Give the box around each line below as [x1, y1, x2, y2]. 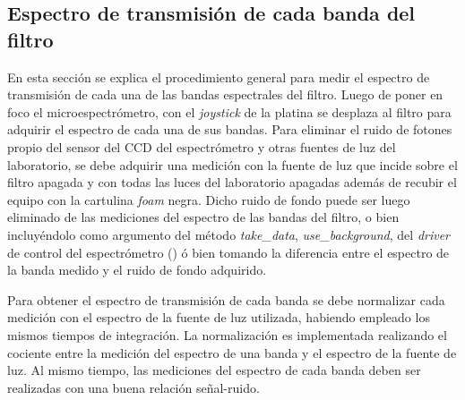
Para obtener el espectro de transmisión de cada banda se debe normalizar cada [7, 290, 445, 309]
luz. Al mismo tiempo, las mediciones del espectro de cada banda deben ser [7, 361, 421, 379]
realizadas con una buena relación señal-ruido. [7, 378, 260, 396]
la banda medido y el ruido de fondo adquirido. [7, 260, 267, 279]
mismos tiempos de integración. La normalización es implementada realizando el [7, 325, 447, 344]
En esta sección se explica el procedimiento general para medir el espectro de [7, 67, 430, 86]
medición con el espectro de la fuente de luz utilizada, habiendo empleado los [7, 308, 430, 327]
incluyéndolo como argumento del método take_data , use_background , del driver [7, 225, 451, 243]
